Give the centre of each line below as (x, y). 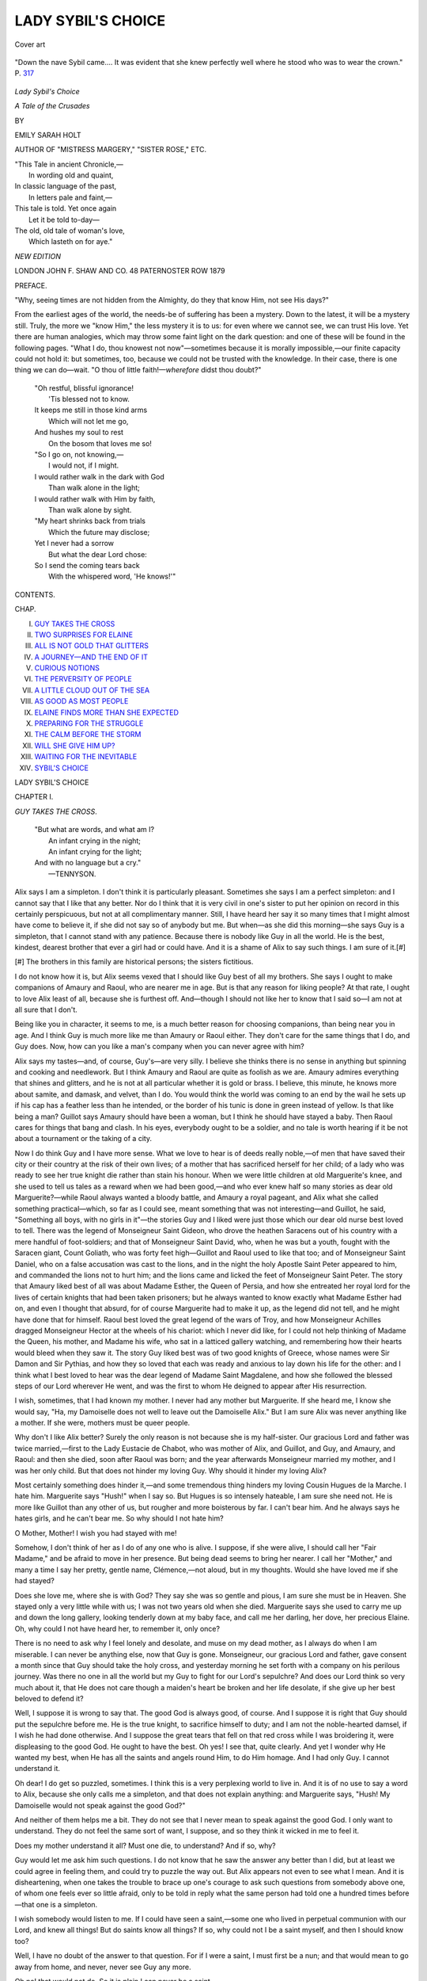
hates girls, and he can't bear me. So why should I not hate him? (119, 1518)
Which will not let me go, (89, 421)
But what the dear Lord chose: (98, 554)
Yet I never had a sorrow (74, 544)
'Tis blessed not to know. (89, 399)
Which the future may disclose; (99, 532)
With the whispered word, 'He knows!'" (112, 576)
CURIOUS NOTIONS (67, 668)
